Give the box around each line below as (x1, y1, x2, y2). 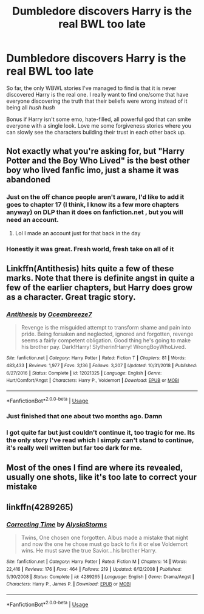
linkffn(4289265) (6, 502, 74, 512)
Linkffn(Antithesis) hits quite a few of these (6, 263, 174, 274)
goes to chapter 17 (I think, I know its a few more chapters (6, 201, 179, 209)
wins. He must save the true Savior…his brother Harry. (21, 547, 157, 554)
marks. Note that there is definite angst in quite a (6, 272, 195, 283)
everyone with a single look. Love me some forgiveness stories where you (6, 122, 192, 129)
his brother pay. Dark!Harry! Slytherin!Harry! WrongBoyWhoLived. (21, 343, 186, 351)
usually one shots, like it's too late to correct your (6, 472, 197, 482)
